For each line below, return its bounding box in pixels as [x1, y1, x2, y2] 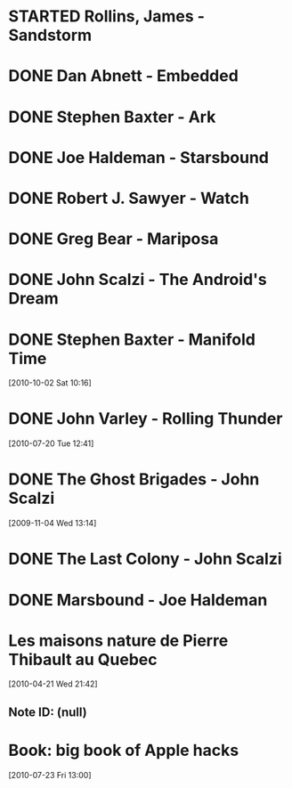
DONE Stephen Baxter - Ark [8, 107, 216, 126]
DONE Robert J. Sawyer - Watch [8, 188, 250, 208]
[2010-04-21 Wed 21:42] [8, 678, 99, 689]
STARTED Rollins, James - [8, 6, 206, 27]
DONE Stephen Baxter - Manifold [8, 329, 255, 349]
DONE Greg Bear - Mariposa [8, 229, 219, 249]
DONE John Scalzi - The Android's [8, 270, 268, 290]
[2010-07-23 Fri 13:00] [8, 769, 92, 780]
